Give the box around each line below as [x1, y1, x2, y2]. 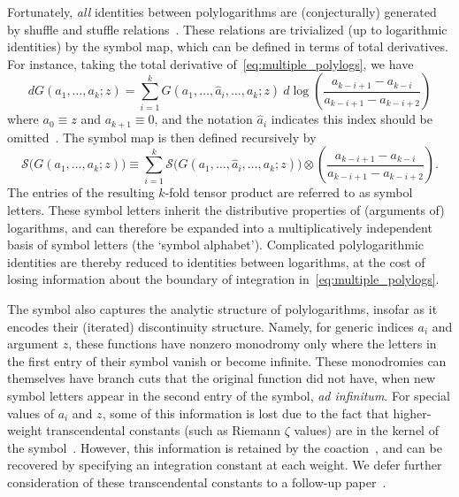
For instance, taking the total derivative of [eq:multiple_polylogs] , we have [7, 54, 414, 73]
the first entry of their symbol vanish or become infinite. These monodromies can [7, 351, 447, 370]
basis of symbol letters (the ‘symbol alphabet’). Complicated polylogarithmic [7, 235, 425, 254]
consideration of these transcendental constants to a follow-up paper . [7, 472, 386, 491]
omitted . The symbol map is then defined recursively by [7, 127, 317, 146]
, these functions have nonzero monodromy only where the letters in [68, 334, 437, 353]
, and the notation [154, 110, 253, 128]
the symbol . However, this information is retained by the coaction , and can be [7, 438, 442, 456]
